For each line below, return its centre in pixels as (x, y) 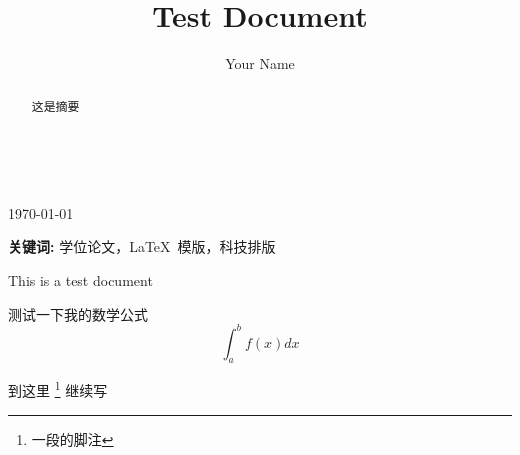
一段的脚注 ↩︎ (72, 438)
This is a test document (80, 279)
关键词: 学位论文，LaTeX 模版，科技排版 (142, 246)
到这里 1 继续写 (58, 389)
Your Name (260, 63)
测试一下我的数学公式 (78, 313)
